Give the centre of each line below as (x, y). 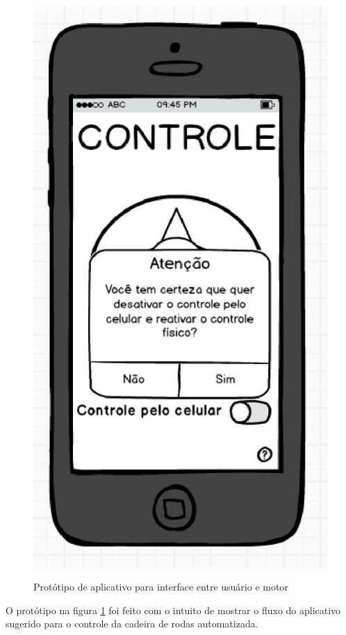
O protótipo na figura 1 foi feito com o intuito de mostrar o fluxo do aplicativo (173, 610)
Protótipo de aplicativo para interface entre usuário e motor (161, 587)
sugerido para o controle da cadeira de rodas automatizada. (132, 624)
